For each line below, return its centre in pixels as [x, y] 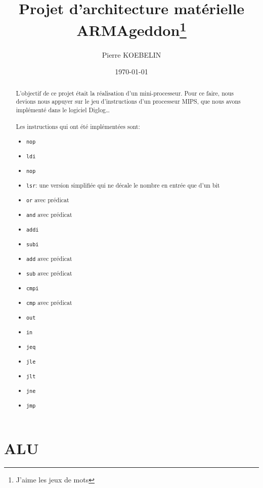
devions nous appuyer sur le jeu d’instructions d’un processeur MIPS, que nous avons [128, 101]
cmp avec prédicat [49, 303]
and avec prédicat [49, 214]
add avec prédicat [49, 259]
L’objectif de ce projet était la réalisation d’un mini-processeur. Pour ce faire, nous [125, 93]
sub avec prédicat [49, 273]
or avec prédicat [48, 199]
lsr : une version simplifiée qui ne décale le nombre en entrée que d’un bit [123, 185]
